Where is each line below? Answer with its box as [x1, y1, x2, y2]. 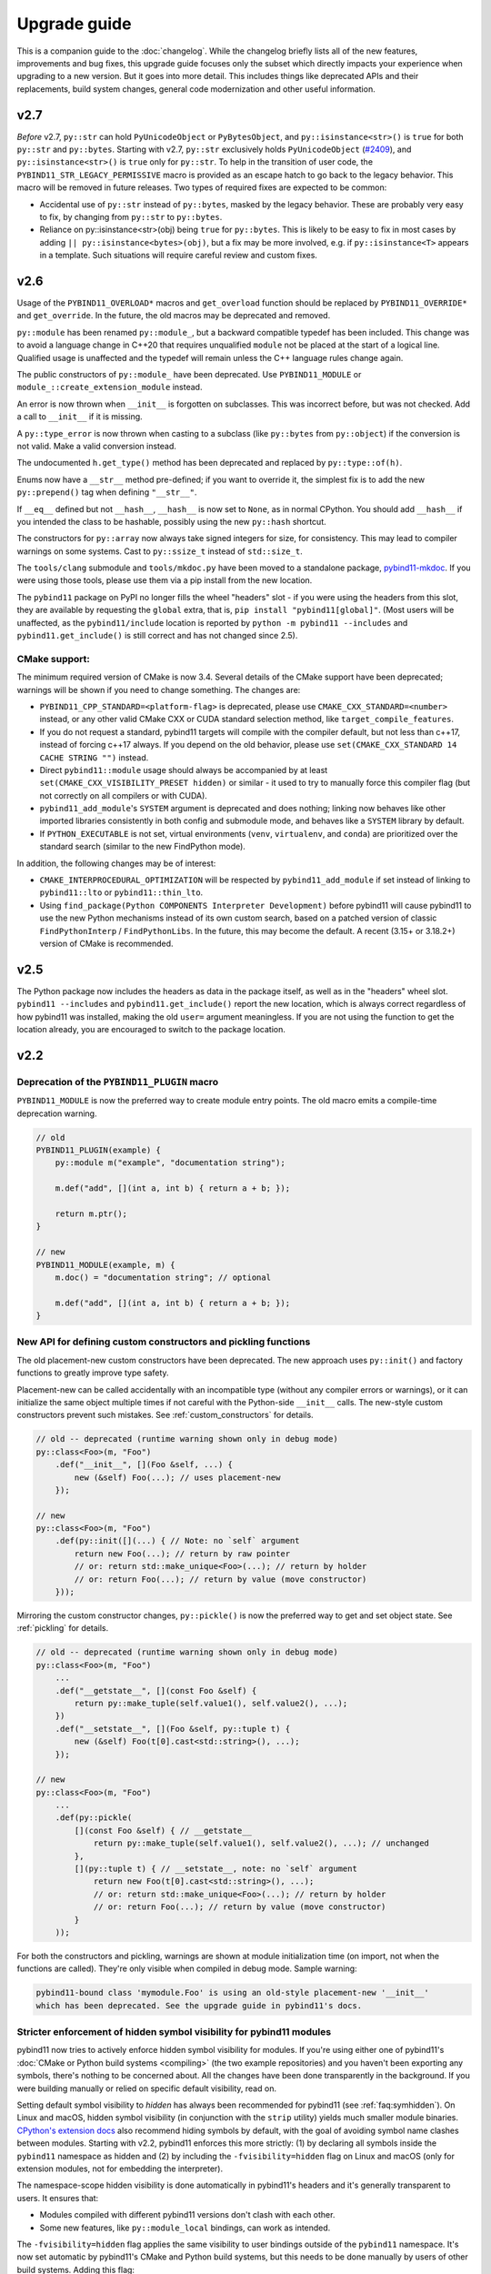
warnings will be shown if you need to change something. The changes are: [16, 684, 301, 695]
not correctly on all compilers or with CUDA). [39, 790, 208, 800]
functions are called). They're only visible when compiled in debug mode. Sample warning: [16, 1963, 358, 1974]
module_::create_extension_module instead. [16, 382, 203, 393]
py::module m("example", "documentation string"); [55, 1158, 286, 1168]
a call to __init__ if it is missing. [16, 411, 143, 422]
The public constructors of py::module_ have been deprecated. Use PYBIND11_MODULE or [16, 369, 362, 379]
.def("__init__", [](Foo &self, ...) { [55, 1460, 234, 1470]
